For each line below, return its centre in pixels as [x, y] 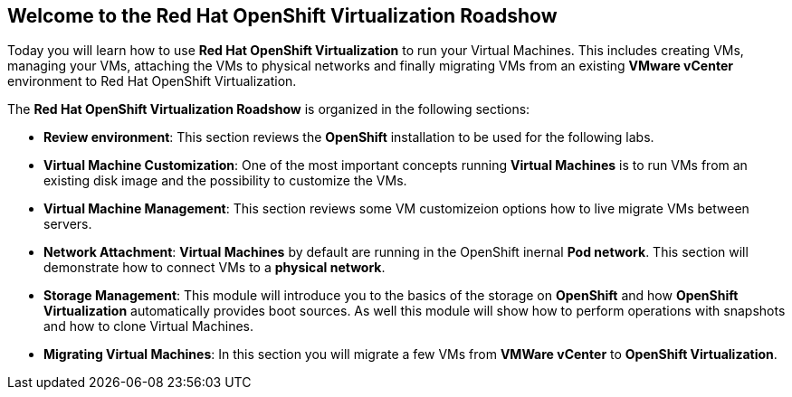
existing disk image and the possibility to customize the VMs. [225, 181]
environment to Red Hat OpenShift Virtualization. [152, 81]
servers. [68, 224]
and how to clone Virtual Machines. [149, 326]
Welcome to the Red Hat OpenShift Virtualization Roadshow [282, 16]
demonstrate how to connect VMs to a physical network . [215, 268]
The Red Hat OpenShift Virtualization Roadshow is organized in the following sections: [269, 109]
